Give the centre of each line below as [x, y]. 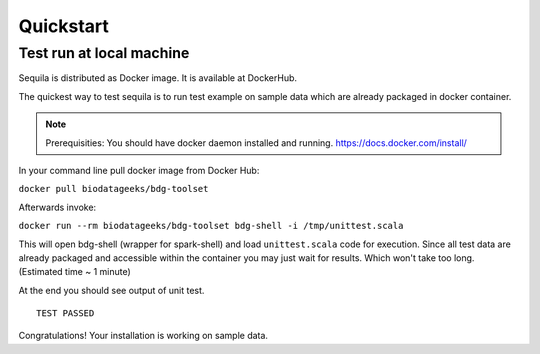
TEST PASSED [65, 313]
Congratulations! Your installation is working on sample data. [143, 336]
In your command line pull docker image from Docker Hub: [139, 170]
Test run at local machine [104, 53]
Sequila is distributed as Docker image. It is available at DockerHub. [158, 78]
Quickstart [64, 26]
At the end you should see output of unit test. [111, 290]
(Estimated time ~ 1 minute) [75, 272]
